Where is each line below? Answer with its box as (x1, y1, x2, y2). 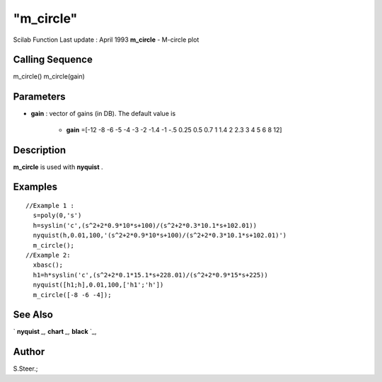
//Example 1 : (25, 202, 74, 210)
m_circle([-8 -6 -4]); (33, 291, 112, 299)
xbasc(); (33, 261, 64, 269)
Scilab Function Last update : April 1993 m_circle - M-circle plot (13, 35, 199, 44)
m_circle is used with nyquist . (13, 163, 103, 171)
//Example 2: (25, 251, 71, 260)
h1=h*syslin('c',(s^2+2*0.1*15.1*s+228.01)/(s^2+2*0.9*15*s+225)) (33, 271, 268, 279)
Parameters (13, 91, 66, 103)
